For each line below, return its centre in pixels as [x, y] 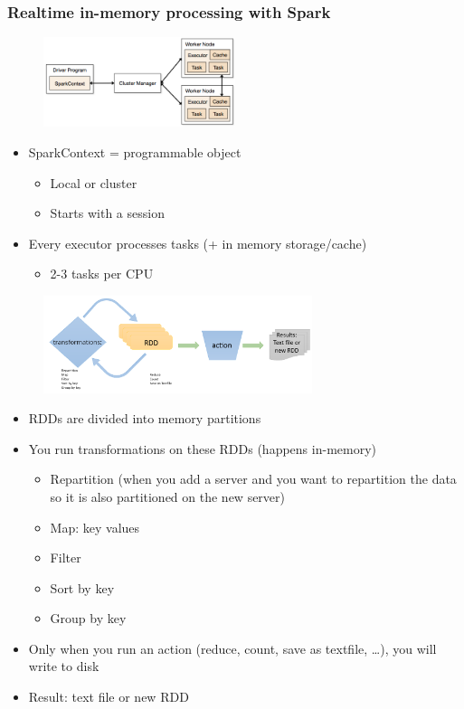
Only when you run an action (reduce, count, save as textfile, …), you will [232, 648]
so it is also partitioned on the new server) [167, 496]
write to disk [64, 666]
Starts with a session [107, 213]
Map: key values [95, 527]
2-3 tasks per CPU [102, 274]
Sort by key [82, 587]
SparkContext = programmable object [135, 152]
